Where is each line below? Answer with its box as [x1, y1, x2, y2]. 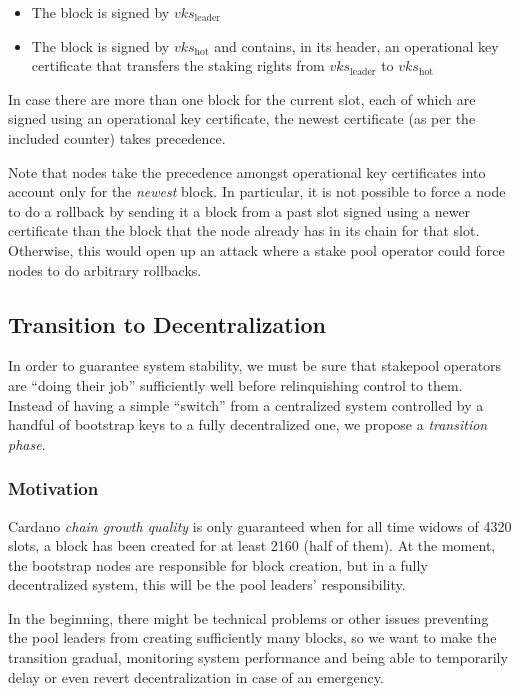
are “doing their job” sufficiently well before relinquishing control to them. [8, 374, 463, 395]
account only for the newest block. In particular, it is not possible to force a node [8, 181, 506, 202]
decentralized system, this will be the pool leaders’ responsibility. [8, 574, 406, 595]
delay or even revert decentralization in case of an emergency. [8, 666, 384, 687]
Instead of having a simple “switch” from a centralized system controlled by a [8, 394, 484, 415]
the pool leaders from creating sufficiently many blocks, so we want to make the [8, 627, 497, 648]
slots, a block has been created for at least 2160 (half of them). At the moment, [8, 535, 496, 556]
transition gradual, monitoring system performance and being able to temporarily [8, 647, 508, 668]
